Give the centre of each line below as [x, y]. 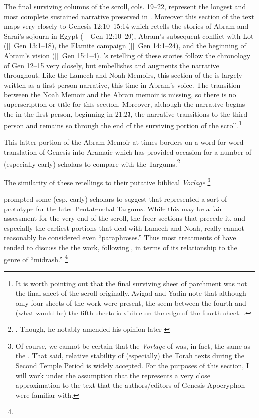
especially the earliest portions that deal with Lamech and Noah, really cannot [124, 228]
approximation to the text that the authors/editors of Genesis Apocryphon [130, 385]
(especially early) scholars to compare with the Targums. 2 [92, 163]
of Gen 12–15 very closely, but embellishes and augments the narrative [112, 65]
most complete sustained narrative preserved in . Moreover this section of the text [129, 16]
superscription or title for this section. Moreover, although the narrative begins [125, 104]
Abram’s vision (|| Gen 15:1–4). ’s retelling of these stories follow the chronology [127, 55]
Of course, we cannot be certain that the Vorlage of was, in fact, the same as [133, 346]
